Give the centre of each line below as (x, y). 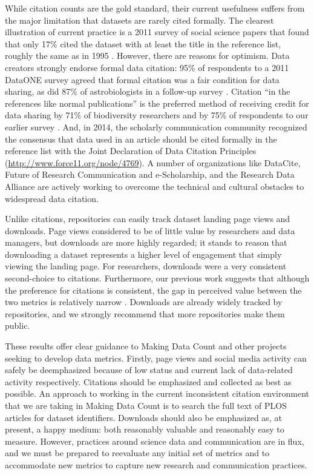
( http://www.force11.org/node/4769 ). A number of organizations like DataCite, (153, 162)
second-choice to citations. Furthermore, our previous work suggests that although (157, 278)
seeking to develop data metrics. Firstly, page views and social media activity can (156, 358)
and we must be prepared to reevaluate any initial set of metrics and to (137, 453)
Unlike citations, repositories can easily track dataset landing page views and (148, 219)
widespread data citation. (52, 198)
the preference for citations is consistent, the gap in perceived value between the (153, 290)
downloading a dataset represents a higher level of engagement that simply (143, 254)
